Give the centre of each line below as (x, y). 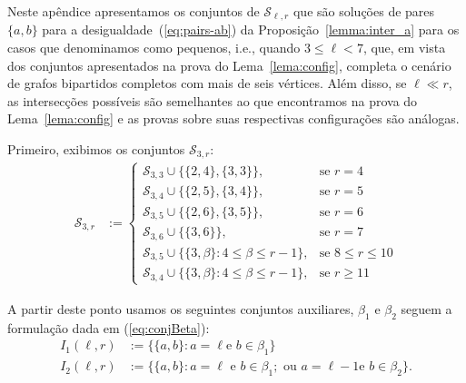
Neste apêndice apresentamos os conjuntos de (134, 11)
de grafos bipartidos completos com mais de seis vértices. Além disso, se (207, 83)
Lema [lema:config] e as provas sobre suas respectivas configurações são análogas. (233, 118)
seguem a (426, 308)
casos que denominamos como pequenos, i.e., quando (154, 48)
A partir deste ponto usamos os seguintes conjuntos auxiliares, (181, 308)
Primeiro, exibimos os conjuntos (96, 149)
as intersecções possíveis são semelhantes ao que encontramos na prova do (213, 100)
